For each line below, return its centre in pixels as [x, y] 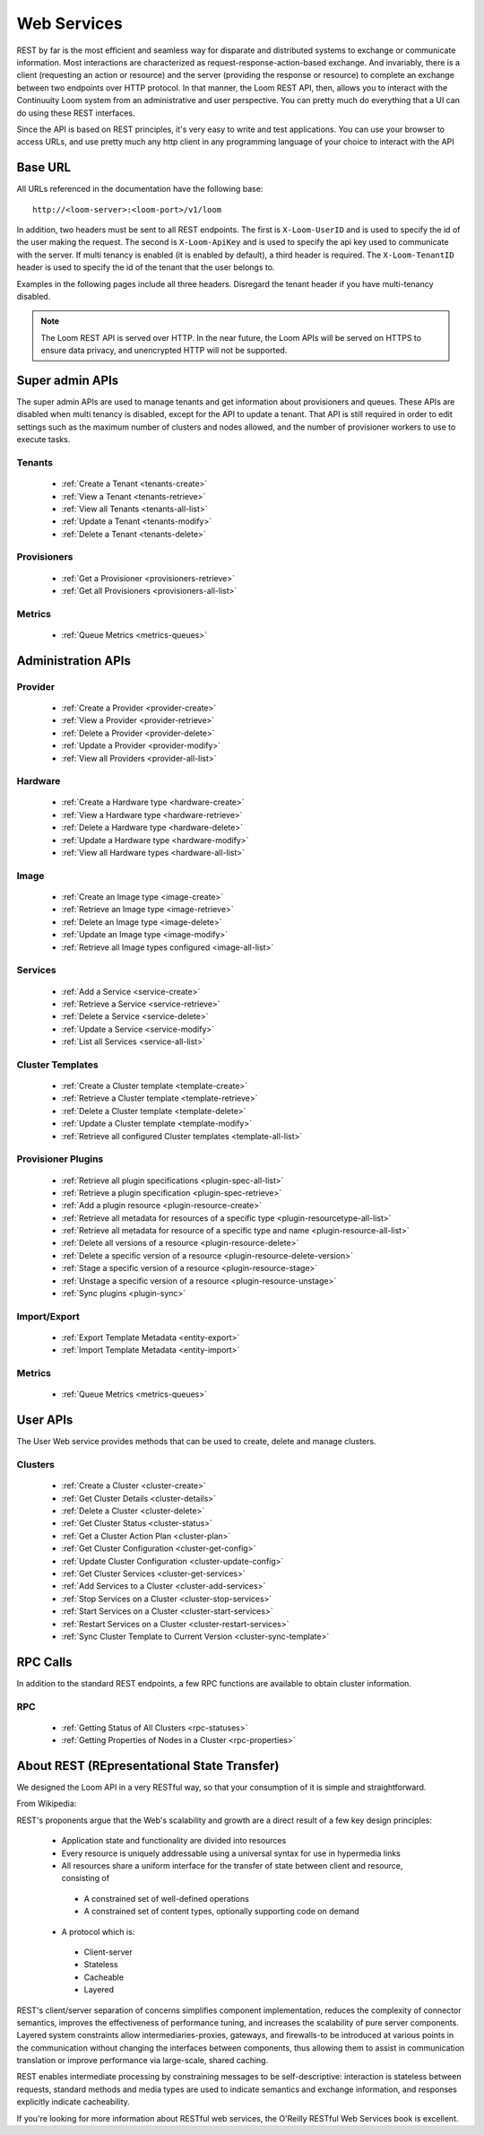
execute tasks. [43, 440]
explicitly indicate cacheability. [73, 2102]
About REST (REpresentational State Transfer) [148, 1766]
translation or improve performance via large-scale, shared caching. [143, 2061]
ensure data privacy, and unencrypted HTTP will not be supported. [164, 351]
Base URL [44, 167]
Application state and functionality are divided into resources [174, 1841]
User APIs [45, 1420]
